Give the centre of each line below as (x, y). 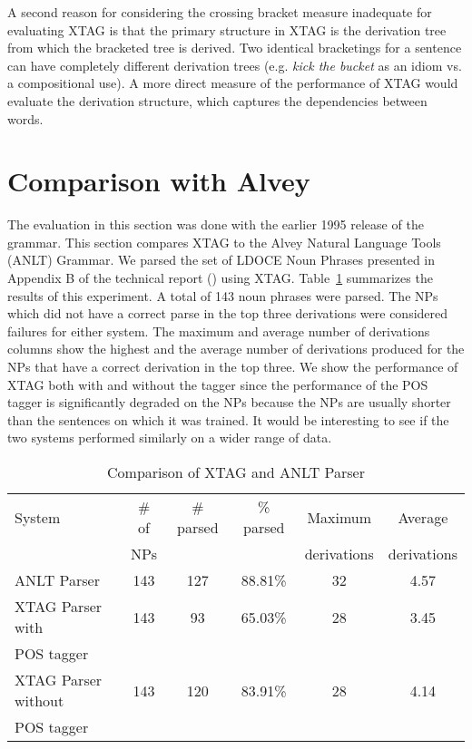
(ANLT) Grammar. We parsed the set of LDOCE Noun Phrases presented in (221, 260)
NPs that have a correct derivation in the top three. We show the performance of (233, 367)
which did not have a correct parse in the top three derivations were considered (228, 313)
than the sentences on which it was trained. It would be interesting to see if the (228, 419)
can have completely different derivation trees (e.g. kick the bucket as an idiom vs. (235, 65)
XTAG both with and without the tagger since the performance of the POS (218, 384)
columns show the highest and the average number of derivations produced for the (236, 349)
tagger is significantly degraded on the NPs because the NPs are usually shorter (229, 402)
